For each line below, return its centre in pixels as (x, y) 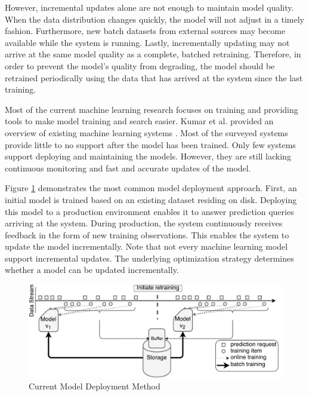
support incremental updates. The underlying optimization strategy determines (149, 258)
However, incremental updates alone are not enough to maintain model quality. (149, 7)
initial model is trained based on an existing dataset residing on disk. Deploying (151, 199)
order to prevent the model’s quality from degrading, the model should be (140, 65)
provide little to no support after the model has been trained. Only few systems (150, 144)
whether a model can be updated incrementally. (92, 270)
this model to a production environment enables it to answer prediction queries (149, 211)
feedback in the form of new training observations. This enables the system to (147, 234)
